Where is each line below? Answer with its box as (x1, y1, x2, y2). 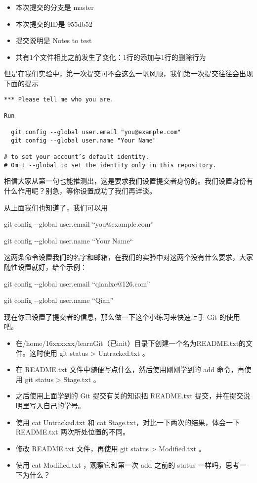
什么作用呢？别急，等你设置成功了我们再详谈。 (4, 186, 156, 196)
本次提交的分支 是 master (15, 2, 94, 12)
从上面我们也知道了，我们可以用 (4, 202, 108, 212)
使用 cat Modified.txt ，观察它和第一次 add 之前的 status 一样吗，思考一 (15, 460, 247, 470)
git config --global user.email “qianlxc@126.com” (4, 278, 150, 289)
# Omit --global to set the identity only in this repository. (4, 161, 216, 169)
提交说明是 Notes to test (15, 35, 92, 46)
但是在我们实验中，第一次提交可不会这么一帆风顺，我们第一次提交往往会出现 (4, 68, 253, 79)
